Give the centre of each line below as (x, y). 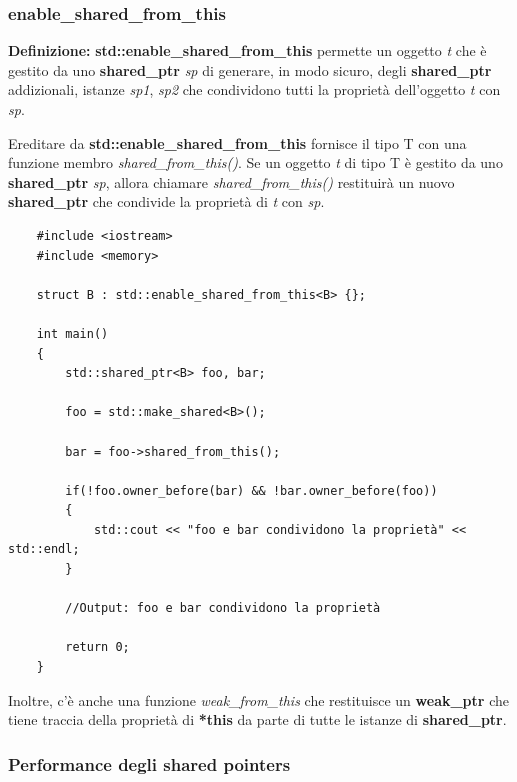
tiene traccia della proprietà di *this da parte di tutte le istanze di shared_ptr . (257, 719)
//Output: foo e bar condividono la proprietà (223, 608)
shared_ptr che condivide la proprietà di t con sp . (166, 201)
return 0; (97, 647)
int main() (72, 333)
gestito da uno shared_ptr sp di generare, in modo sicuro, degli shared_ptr (250, 69)
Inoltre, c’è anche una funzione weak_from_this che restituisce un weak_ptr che (258, 699)
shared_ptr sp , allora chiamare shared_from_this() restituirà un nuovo (231, 181)
